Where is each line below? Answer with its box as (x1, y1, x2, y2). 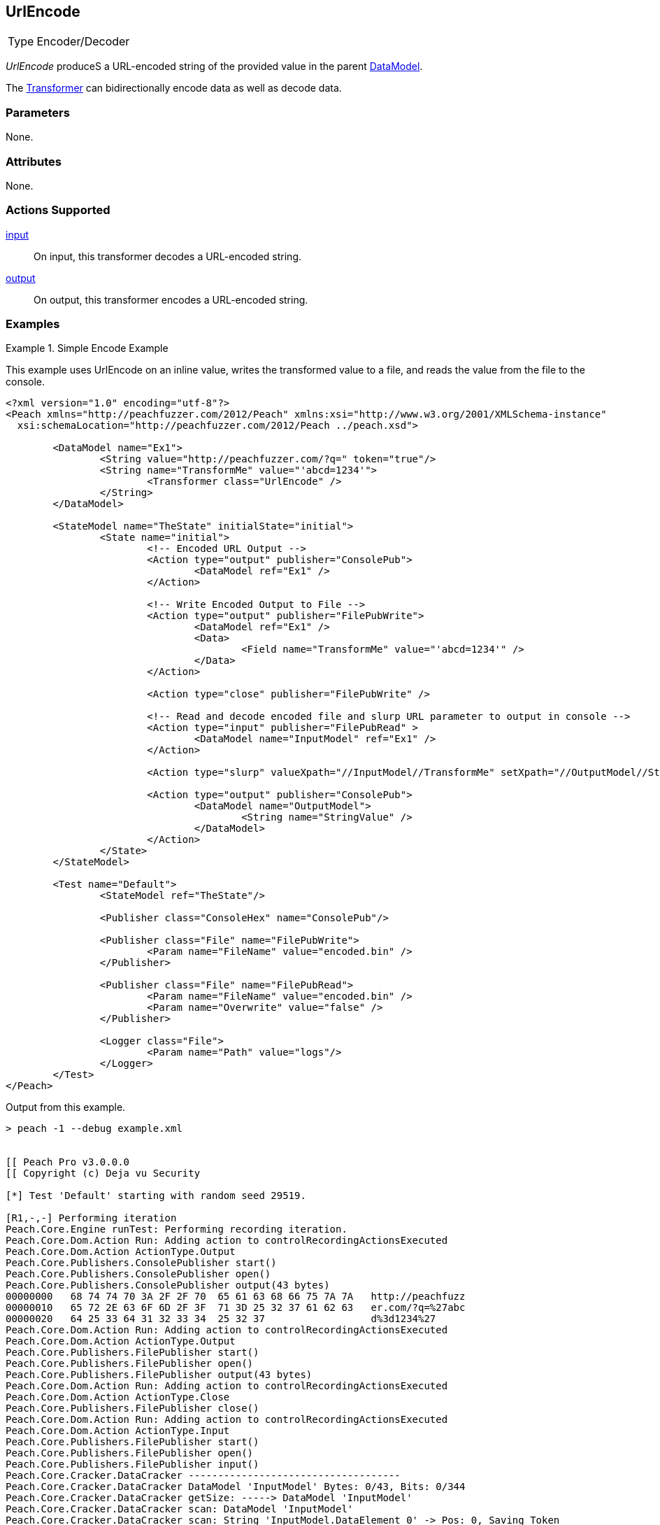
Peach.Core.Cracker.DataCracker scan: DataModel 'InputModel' (6, 1503, 354, 1515)
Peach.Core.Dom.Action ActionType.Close (6, 1391, 230, 1403)
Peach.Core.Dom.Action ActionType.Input (6, 1425, 230, 1437)
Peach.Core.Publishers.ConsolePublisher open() (6, 1268, 271, 1280)
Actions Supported (6, 203, 110, 218)
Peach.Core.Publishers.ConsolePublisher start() (6, 1257, 277, 1269)
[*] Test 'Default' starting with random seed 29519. (6, 1190, 306, 1202)
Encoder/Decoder (36, 34, 130, 49)
